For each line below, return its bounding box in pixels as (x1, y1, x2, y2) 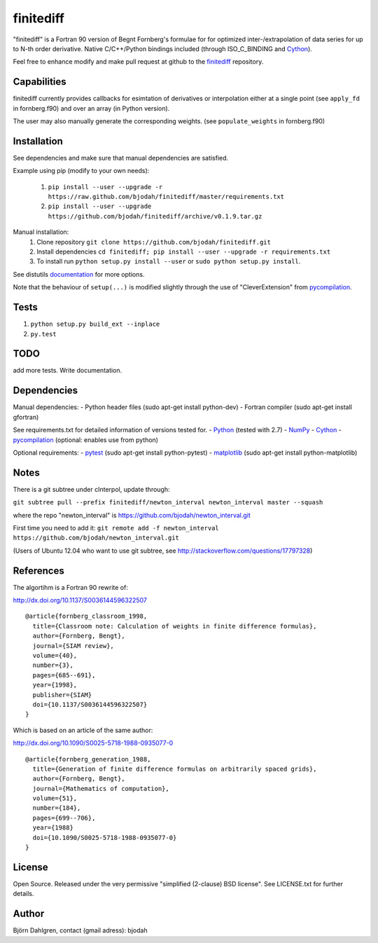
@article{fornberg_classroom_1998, (25, 612, 148, 620)
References (13, 565, 64, 577)
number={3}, (32, 661, 73, 669)
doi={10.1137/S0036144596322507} (32, 701, 148, 708)
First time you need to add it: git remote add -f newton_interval (13, 523, 220, 532)
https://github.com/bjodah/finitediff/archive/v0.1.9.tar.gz (48, 212, 262, 220)
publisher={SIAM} (32, 691, 92, 698)
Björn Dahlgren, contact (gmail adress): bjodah (13, 926, 148, 935)
